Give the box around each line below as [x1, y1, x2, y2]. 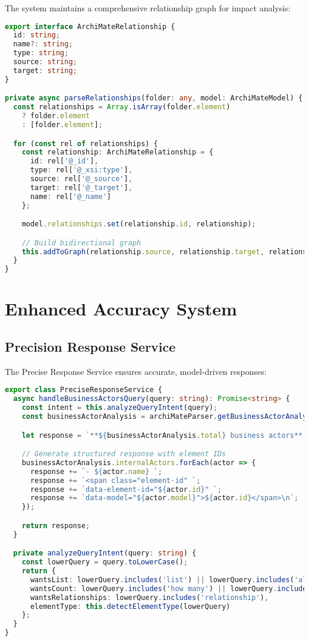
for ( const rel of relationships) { [13, 139, 158, 148]
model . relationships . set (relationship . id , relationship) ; [21, 220, 256, 229]
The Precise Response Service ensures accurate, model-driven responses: [5, 365, 267, 377]
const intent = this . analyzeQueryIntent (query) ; [21, 403, 218, 412]
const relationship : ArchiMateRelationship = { [21, 148, 213, 157]
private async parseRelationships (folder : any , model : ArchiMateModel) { [5, 94, 303, 103]
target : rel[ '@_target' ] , [30, 183, 133, 192]
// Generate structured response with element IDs [21, 450, 226, 459]
